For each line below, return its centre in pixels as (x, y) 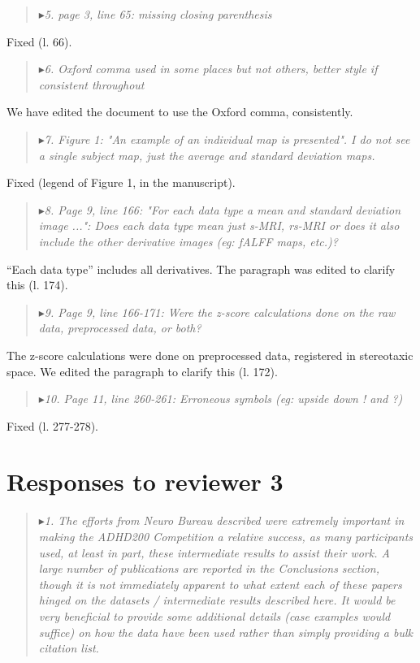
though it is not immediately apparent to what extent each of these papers (220, 584)
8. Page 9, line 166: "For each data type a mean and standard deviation (223, 209)
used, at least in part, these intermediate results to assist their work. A (214, 552)
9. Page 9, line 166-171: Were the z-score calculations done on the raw (220, 312)
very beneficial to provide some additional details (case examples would (214, 615)
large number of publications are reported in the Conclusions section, (209, 568)
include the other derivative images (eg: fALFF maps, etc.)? (188, 241)
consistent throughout (91, 84)
